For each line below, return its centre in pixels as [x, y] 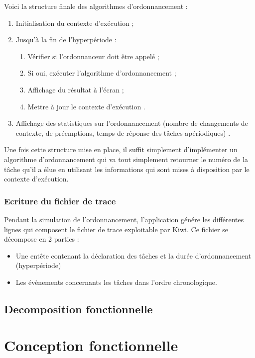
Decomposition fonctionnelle [78, 309]
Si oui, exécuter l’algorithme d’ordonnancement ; [102, 73]
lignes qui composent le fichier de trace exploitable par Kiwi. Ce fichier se [116, 229]
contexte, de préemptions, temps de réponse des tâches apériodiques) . [123, 133]
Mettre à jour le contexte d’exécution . [86, 106]
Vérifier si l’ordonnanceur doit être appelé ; [93, 56]
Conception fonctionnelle [91, 345]
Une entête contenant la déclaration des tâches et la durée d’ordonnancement [133, 255]
